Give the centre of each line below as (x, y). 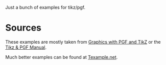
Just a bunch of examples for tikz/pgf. (45, 7)
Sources (23, 28)
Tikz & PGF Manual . (26, 47)
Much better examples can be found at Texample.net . (62, 57)
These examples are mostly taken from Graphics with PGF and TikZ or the (83, 42)
